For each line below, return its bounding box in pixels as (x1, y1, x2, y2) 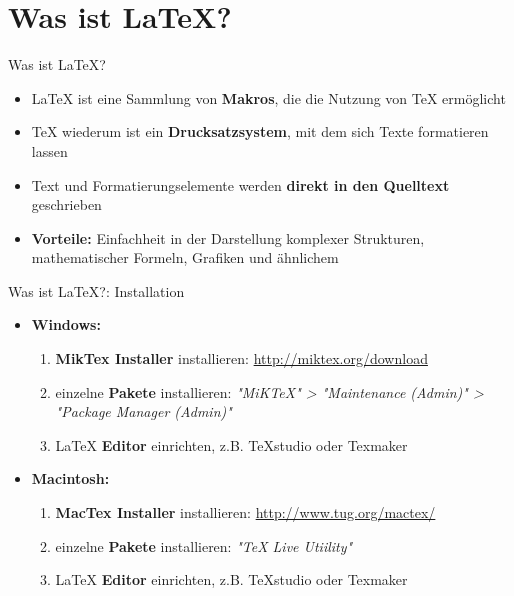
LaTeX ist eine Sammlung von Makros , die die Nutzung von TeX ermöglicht (31, 87, 506, 108)
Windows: (31, 314, 101, 335)
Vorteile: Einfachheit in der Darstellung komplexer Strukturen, (31, 227, 425, 248)
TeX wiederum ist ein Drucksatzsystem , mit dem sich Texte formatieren (31, 121, 489, 142)
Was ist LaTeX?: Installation (8, 280, 185, 301)
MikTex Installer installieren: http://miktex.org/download (55, 348, 428, 369)
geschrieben (31, 194, 102, 215)
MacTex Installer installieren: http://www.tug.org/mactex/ (55, 502, 436, 523)
